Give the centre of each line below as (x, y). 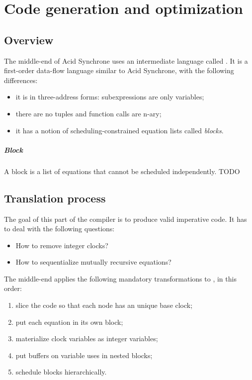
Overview (29, 40)
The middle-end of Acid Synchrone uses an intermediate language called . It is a (126, 60)
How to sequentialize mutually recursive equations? (93, 262)
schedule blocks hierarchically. (61, 372)
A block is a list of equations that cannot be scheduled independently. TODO (122, 171)
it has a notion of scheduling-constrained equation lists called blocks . (120, 130)
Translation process (55, 198)
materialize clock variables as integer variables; (87, 338)
